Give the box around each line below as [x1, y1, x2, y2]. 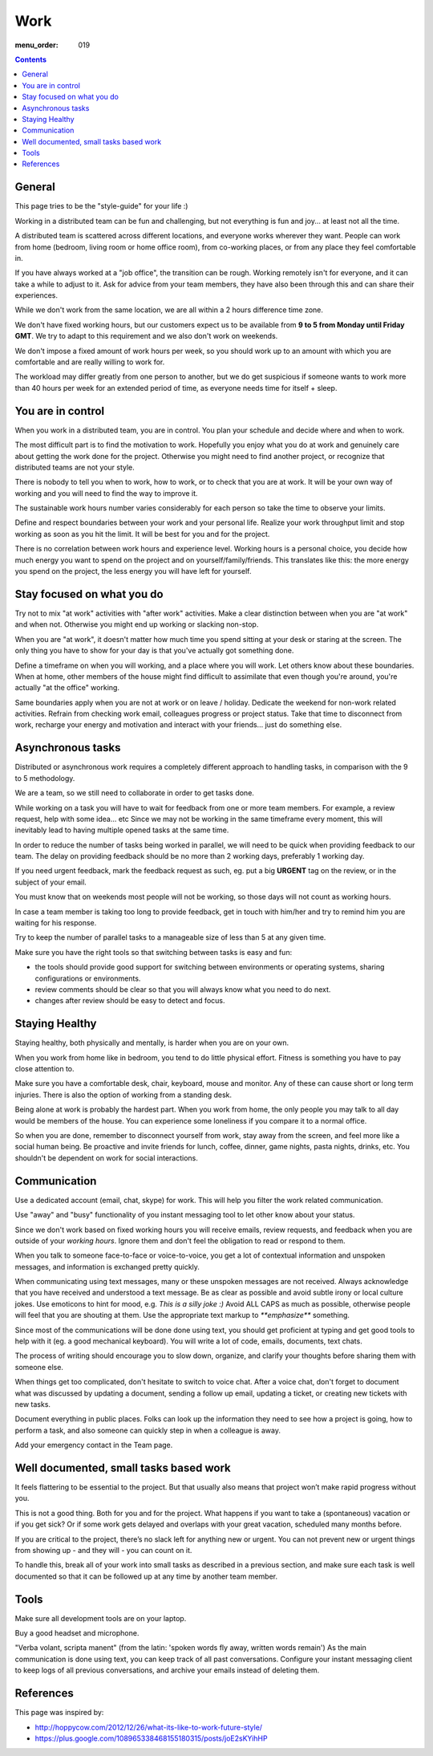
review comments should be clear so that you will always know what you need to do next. [34, 985, 331, 994]
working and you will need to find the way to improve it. [14, 488, 198, 498]
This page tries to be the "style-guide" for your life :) [14, 201, 188, 211]
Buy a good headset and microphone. [14, 1628, 140, 1638]
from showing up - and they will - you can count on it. [14, 1546, 192, 1555]
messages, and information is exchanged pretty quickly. [14, 1262, 200, 1271]
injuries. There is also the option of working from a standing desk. [14, 1090, 233, 1100]
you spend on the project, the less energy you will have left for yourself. [14, 567, 252, 576]
